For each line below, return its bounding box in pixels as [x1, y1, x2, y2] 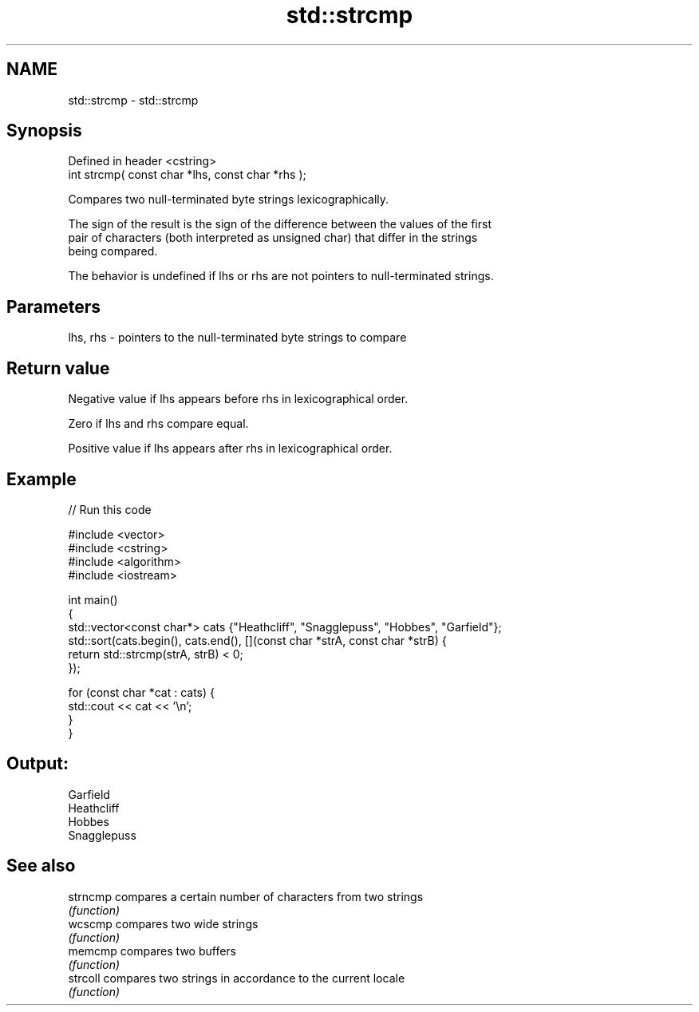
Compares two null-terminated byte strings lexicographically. [68, 192, 389, 207]
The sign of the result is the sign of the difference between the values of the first [68, 217, 492, 231]
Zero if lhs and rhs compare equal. [68, 417, 249, 431]
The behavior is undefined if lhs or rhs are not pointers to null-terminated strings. [68, 269, 494, 283]
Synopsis [6, 121, 82, 141]
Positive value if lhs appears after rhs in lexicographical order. [68, 441, 393, 456]
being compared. [68, 244, 158, 259]
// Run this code [68, 502, 152, 516]
